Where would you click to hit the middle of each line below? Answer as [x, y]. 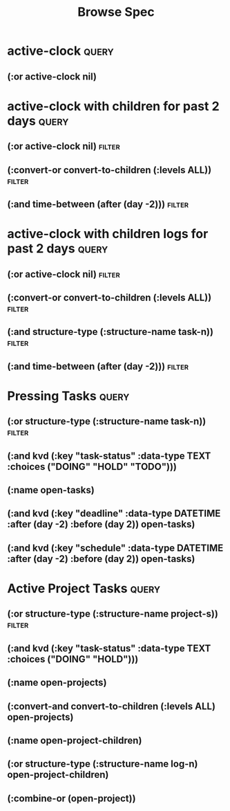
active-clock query [60, 51]
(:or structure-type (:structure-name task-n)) [107, 422]
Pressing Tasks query [68, 396]
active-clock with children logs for [108, 234]
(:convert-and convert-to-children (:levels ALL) [112, 706]
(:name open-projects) [57, 683]
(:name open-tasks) [51, 490]
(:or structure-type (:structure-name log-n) [103, 764]
